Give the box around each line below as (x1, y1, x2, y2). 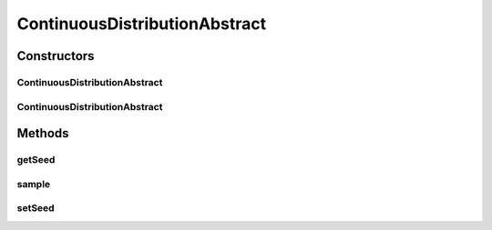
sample (16, 177, 51, 190)
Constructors (16, 48, 95, 64)
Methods (16, 125, 69, 141)
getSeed (16, 154, 56, 166)
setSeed (16, 202, 55, 215)
